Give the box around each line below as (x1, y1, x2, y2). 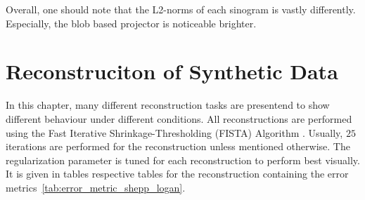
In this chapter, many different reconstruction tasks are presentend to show (6, 98, 330, 112)
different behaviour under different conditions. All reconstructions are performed (6, 111, 352, 126)
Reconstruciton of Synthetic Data (6, 57, 338, 86)
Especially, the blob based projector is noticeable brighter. (6, 15, 257, 30)
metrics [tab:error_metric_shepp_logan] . (6, 180, 186, 194)
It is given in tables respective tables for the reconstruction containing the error (6, 166, 349, 181)
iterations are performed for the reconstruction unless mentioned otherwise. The (6, 139, 350, 154)
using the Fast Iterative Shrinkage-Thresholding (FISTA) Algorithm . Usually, (6, 125, 343, 140)
